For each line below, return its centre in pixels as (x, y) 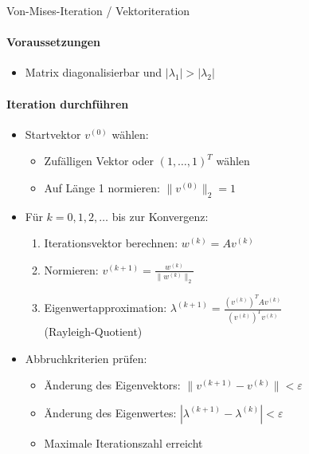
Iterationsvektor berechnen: (111, 243)
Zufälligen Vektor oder (99, 161)
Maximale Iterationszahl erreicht (123, 442)
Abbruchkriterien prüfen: (86, 358)
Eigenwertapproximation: (106, 308)
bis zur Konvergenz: (160, 216)
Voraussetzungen (54, 42)
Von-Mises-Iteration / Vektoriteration (98, 10)
